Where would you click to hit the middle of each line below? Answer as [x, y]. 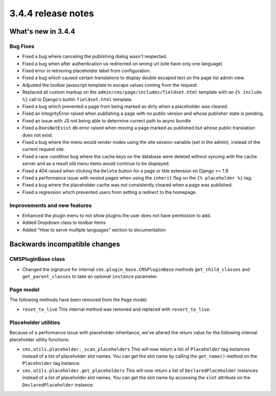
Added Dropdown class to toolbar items [64, 222]
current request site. [44, 149]
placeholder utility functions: [40, 340]
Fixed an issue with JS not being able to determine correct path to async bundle [107, 120]
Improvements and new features [51, 205]
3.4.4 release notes [52, 13]
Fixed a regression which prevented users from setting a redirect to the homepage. [110, 192]
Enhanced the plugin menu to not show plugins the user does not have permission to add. [117, 215]
